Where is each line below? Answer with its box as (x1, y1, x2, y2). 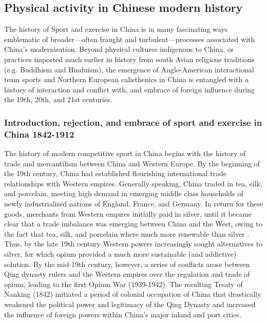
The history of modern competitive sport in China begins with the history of (4, 148, 246, 159)
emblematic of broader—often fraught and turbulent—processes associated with (4, 33, 255, 44)
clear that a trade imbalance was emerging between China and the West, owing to (4, 218, 262, 229)
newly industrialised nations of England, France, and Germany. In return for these (4, 198, 263, 209)
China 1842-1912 (4, 127, 74, 140)
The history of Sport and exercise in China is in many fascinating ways (4, 24, 228, 34)
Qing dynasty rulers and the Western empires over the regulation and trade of (4, 269, 250, 279)
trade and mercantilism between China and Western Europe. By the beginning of (4, 158, 260, 168)
